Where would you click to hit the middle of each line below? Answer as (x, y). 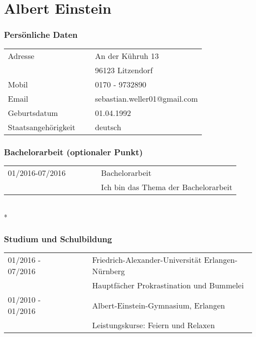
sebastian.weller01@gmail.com (146, 98)
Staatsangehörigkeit (42, 127)
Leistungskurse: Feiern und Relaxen (154, 325)
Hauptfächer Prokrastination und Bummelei (168, 285)
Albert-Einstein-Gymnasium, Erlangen (159, 305)
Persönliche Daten (41, 35)
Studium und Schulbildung (58, 239)
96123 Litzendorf (124, 70)
